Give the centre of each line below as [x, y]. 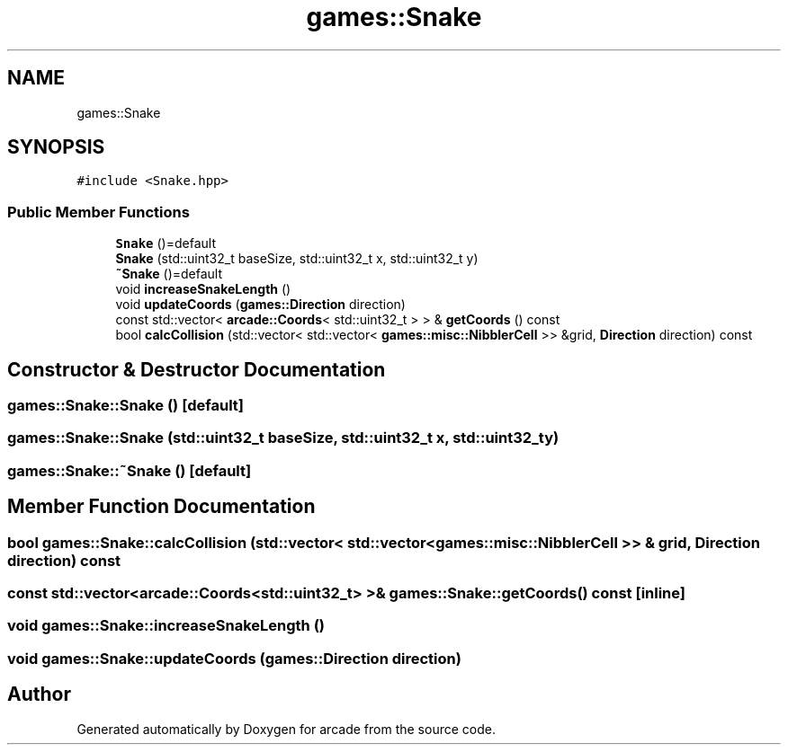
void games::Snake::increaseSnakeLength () [166, 626]
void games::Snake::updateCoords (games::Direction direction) [234, 658]
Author [39, 694]
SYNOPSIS [56, 147]
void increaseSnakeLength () [203, 289]
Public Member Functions [98, 212]
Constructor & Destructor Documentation [197, 369]
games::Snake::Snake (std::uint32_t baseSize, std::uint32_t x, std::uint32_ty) [283, 438]
